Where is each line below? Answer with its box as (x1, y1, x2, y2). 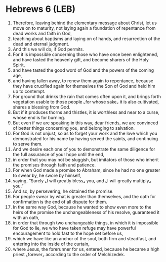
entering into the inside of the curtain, (12, 241, 90, 247)
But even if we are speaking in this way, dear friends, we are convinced (12, 120, 159, 126)
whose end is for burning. (12, 114, 66, 120)
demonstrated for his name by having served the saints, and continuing (12, 135, 158, 142)
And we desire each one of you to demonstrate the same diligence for (12, 146, 156, 152)
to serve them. (12, 141, 42, 147)
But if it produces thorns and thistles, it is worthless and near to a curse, (12, 109, 160, 115)
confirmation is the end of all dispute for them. (12, 199, 108, 205)
